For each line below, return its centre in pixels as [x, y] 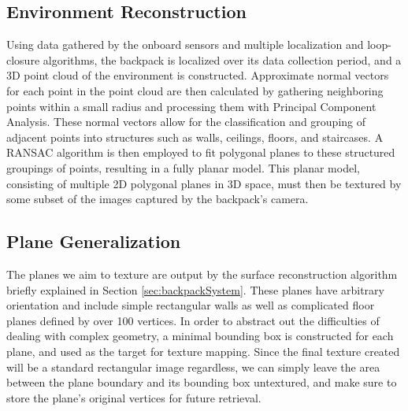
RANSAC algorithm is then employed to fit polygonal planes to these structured [201, 152]
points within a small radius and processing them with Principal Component [191, 106]
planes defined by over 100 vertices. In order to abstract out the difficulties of [193, 320]
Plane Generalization [94, 241]
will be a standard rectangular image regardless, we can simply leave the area [193, 367]
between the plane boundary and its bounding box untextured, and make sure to [202, 382]
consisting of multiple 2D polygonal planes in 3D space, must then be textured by [204, 183]
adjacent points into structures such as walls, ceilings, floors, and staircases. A [195, 137]
